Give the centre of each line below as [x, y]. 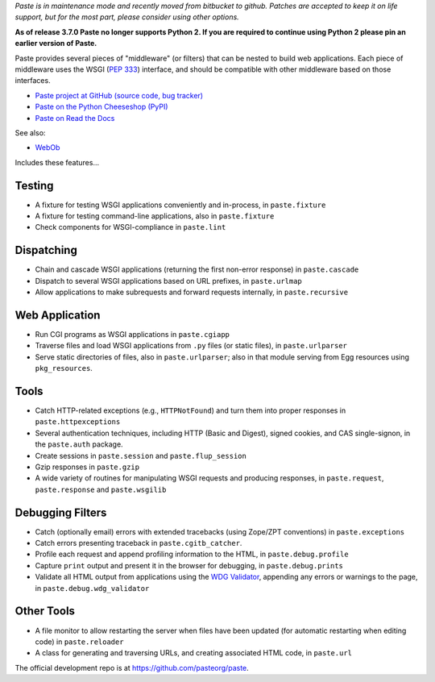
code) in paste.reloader [79, 642]
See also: [30, 132]
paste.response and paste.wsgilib [101, 489]
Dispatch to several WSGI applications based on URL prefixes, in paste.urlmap [168, 281]
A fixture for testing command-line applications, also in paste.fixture [155, 216]
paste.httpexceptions [78, 422]
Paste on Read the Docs [75, 118]
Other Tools [45, 611]
